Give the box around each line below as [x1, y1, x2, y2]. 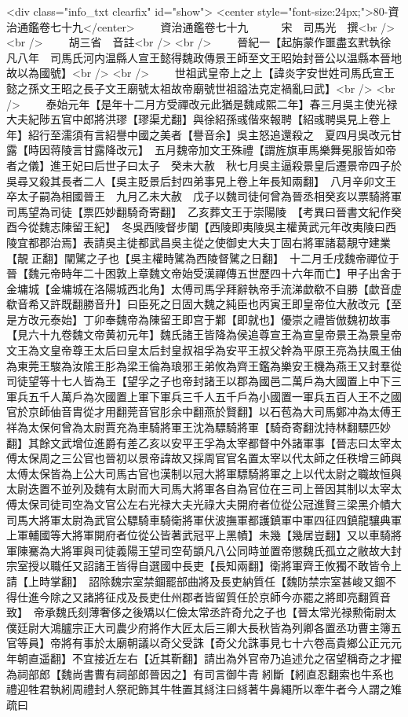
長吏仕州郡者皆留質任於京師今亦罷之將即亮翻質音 [137, 588, 391, 605]
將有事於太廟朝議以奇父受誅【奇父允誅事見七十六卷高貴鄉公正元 [60, 634, 391, 651]
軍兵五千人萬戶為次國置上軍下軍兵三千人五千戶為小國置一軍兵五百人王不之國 [6, 388, 402, 404]
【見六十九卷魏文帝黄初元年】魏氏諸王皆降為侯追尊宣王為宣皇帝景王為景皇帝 [6, 326, 402, 343]
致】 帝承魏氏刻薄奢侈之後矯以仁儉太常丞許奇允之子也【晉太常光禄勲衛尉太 [6, 604, 396, 620]
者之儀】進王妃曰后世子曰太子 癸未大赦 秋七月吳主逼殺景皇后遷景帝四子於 [6, 156, 402, 173]
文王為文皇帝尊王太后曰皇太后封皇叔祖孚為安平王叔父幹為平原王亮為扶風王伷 [6, 342, 402, 358]
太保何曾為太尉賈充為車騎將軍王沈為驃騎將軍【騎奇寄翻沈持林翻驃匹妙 [27, 419, 391, 436]
